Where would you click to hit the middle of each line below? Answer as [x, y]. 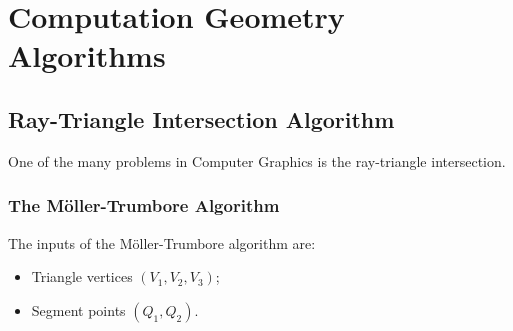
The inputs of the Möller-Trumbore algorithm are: [162, 242]
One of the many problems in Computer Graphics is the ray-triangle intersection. [257, 160]
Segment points [78, 309]
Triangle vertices [82, 276]
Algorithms [87, 55]
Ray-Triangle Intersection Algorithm [201, 118]
